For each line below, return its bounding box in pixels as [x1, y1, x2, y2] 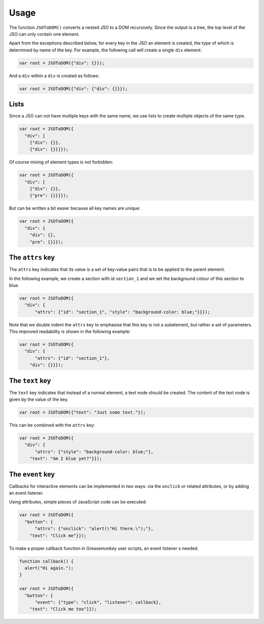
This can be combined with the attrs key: [9, 422, 95, 428]
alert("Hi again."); [24, 565, 74, 571]
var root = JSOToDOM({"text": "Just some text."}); [19, 410, 146, 416]
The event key [9, 470, 55, 478]
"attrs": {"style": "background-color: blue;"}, [35, 449, 154, 455]
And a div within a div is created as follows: [9, 72, 100, 78]
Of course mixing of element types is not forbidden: [9, 159, 113, 165]
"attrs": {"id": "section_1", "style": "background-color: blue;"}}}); [35, 309, 210, 315]
